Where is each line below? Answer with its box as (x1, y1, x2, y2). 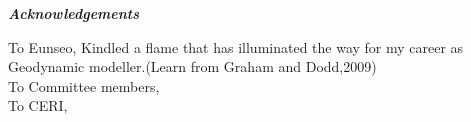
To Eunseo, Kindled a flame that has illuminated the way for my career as (8, 36, 464, 57)
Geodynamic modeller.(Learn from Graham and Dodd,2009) (8, 56, 377, 77)
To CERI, (8, 95, 68, 116)
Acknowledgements (8, 3, 140, 23)
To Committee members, (8, 75, 160, 96)
